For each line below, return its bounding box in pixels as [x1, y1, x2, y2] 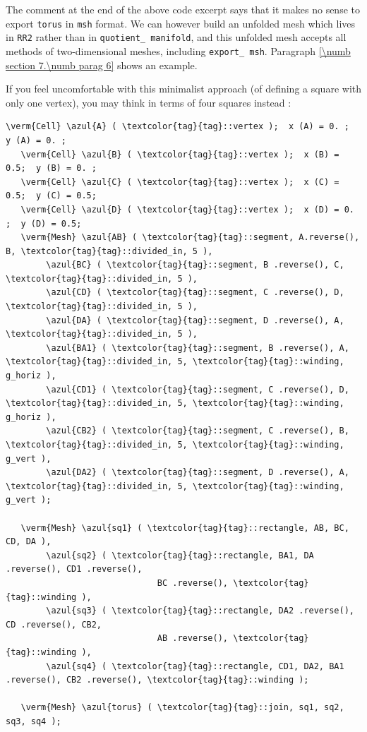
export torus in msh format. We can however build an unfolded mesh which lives [6, 16, 356, 30]
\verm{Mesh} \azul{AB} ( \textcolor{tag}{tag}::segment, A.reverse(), [20, 232, 360, 243]
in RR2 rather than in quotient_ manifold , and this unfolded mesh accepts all [6, 30, 347, 44]
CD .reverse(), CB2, [6, 619, 102, 630]
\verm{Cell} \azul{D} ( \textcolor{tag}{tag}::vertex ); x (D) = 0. [20, 204, 354, 215]
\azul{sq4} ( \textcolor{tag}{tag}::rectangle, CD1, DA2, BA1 [46, 661, 344, 671]
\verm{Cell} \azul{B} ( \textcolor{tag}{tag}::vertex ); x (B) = [20, 149, 339, 160]
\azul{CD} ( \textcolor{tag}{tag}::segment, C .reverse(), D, [46, 287, 344, 298]
